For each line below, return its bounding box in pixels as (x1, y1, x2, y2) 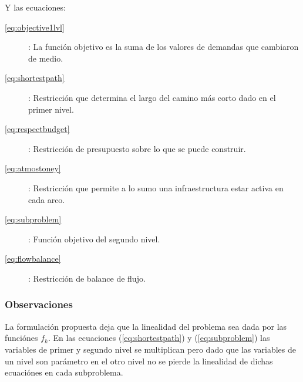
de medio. (28, 52, 63, 64)
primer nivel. (28, 103, 74, 115)
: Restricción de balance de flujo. (28, 272, 146, 284)
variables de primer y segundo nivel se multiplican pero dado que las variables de (5, 343, 297, 355)
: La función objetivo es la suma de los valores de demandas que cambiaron (28, 40, 299, 53)
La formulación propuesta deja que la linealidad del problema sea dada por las (5, 320, 287, 332)
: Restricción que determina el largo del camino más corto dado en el (28, 91, 276, 103)
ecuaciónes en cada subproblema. (5, 366, 123, 378)
